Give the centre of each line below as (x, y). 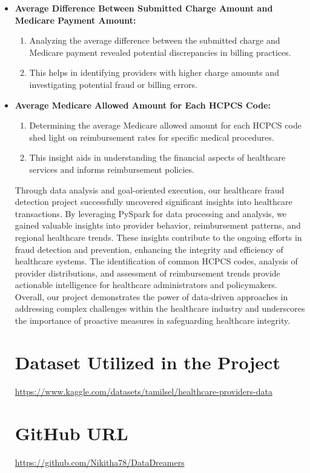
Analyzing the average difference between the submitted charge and (155, 40)
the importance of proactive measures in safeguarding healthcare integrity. (153, 320)
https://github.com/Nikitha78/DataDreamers (100, 462)
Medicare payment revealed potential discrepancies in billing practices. (160, 52)
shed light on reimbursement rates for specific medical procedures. (152, 137)
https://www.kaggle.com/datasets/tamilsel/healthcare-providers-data (143, 391)
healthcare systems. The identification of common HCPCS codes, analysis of (156, 261)
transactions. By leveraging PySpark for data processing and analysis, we (151, 213)
